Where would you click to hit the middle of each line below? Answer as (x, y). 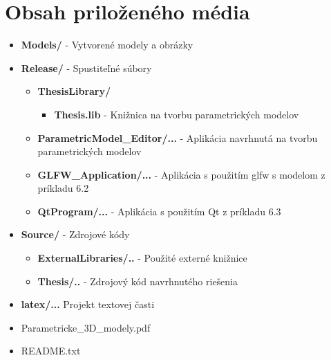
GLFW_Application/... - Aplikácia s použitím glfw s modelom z (181, 174)
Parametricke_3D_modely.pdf (86, 327)
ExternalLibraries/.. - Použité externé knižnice (142, 258)
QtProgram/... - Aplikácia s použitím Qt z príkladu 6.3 (159, 211)
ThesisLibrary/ (74, 91)
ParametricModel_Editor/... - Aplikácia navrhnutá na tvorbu (178, 137)
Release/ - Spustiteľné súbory (86, 67)
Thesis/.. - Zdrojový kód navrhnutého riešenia (138, 281)
